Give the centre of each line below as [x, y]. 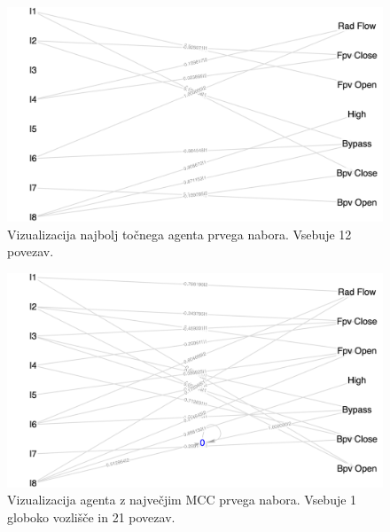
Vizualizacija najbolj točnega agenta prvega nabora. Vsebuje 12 [179, 234]
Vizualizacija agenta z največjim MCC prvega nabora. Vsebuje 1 [182, 500]
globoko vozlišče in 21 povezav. [91, 517]
